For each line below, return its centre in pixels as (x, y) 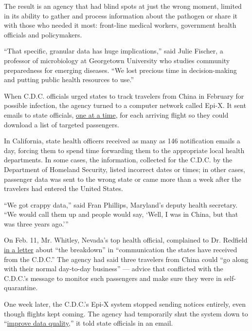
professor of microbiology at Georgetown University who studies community (117, 60)
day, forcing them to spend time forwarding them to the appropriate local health (124, 150)
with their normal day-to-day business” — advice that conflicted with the (114, 269)
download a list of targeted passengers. (62, 124)
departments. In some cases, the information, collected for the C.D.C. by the (118, 160)
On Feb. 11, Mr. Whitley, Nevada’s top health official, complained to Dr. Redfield (126, 240)
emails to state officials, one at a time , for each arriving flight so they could (116, 114)
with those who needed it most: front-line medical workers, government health (120, 25)
